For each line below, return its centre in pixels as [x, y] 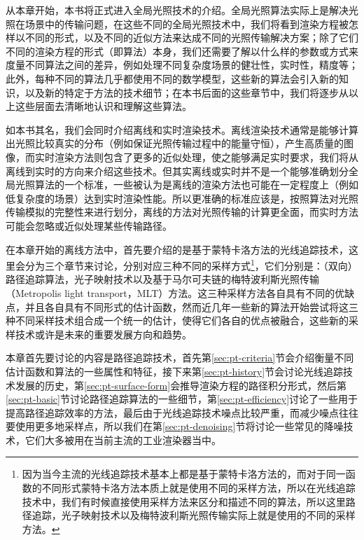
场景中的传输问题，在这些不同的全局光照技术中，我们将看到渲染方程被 [187, 23]
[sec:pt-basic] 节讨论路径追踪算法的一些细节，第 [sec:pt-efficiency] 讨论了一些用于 [182, 399]
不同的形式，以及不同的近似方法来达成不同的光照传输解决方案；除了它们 [191, 37]
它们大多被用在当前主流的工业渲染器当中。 [123, 439]
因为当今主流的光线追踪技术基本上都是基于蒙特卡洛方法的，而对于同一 [184, 474]
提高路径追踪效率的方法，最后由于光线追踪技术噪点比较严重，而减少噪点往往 [182, 412]
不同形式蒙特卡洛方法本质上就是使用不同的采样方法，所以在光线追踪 [198, 488]
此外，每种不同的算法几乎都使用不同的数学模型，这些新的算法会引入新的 [172, 78]
